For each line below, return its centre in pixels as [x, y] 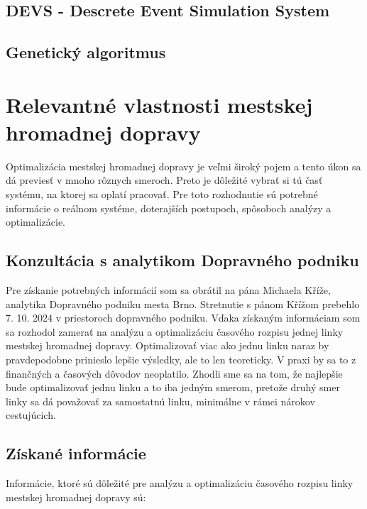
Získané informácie [76, 453]
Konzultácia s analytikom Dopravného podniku [182, 260]
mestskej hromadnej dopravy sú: [76, 497]
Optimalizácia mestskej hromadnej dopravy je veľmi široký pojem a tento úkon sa [183, 166]
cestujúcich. [31, 415]
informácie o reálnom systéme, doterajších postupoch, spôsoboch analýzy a [169, 208]
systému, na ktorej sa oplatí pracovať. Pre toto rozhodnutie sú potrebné [162, 194]
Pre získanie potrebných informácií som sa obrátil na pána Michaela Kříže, [168, 290]
